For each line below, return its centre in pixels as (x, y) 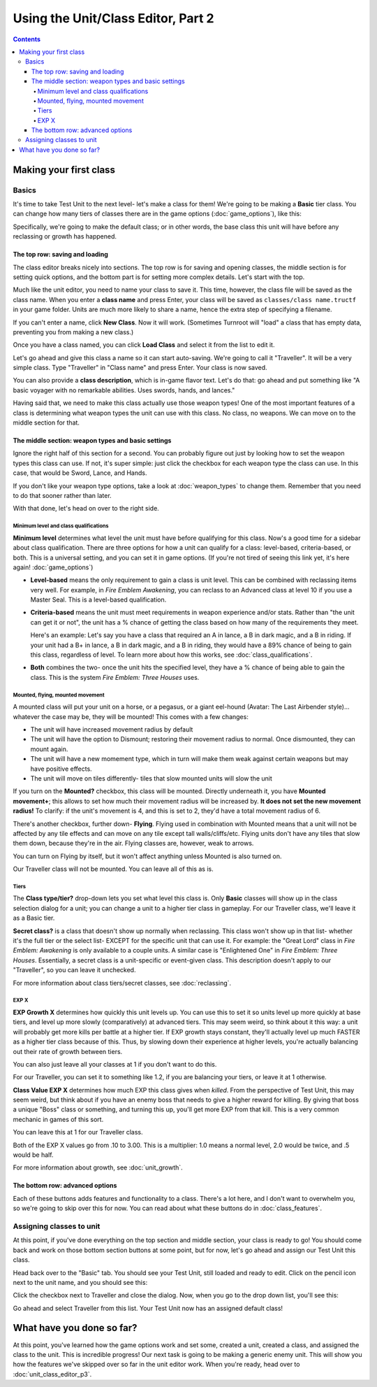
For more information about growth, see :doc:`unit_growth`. (98, 1167)
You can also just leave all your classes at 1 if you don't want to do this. (115, 1064)
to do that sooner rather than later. (62, 495)
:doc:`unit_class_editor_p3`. (52, 1374)
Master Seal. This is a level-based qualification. (98, 600)
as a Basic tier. (34, 918)
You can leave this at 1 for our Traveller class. (78, 1132)
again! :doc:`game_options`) (53, 567)
